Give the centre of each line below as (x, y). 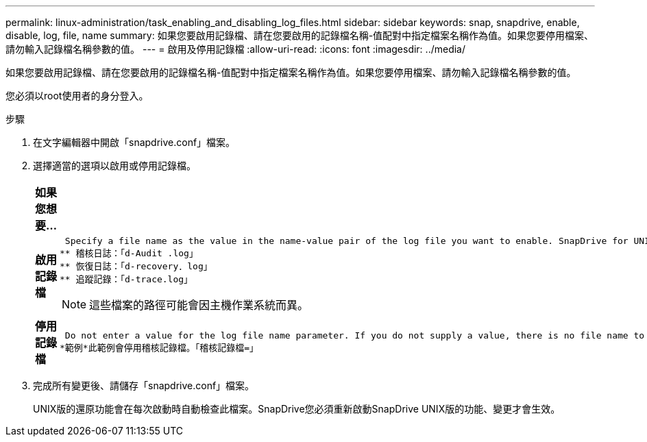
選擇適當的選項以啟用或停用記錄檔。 (114, 165)
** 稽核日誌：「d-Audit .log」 (129, 253)
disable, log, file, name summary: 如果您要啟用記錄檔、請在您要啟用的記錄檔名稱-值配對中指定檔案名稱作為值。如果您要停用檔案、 (300, 35)
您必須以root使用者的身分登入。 (77, 96)
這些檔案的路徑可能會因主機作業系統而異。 (199, 305)
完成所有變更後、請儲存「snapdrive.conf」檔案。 (144, 385)
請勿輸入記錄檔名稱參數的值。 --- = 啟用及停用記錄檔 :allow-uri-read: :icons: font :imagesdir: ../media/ (236, 49)
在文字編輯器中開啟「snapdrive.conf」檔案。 (134, 142)
